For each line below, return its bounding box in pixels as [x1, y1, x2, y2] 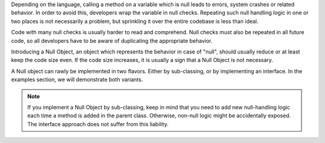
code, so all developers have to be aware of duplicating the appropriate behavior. [11, 37, 213, 44]
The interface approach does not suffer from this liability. [27, 120, 169, 127]
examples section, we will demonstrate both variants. [11, 76, 143, 84]
